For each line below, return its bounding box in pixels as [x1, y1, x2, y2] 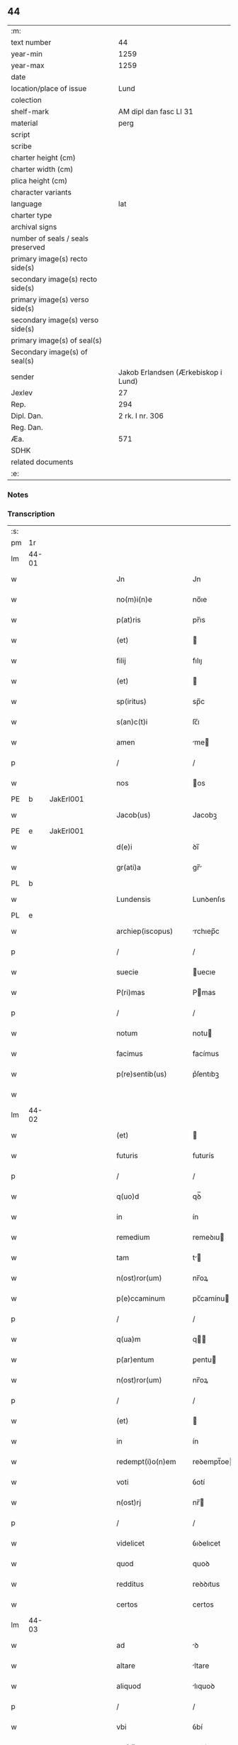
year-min [11, 49, 42, 59]
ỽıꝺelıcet [192, 1538, 221, 1548]
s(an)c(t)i [116, 717, 148, 727]
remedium [116, 1233, 150, 1243]
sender [11, 372, 35, 382]
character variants [11, 187, 72, 197]
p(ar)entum [116, 1355, 154, 1365]
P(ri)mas [116, 988, 145, 998]
